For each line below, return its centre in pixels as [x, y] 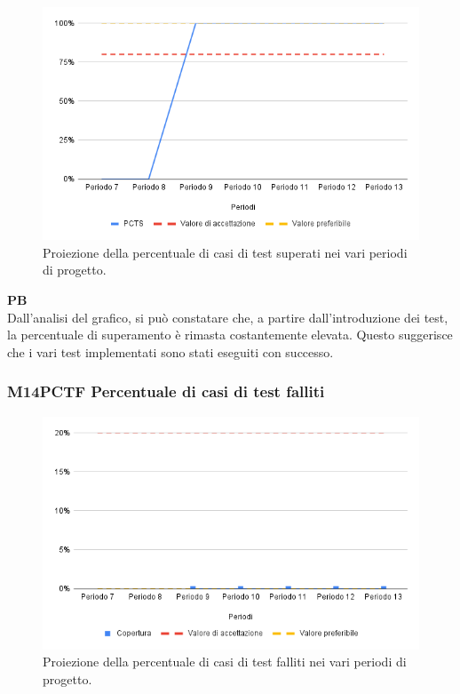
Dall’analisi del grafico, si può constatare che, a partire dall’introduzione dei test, [228, 317]
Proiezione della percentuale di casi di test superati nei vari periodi [225, 252]
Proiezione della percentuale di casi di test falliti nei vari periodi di [225, 662]
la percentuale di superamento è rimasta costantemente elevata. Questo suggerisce [230, 335]
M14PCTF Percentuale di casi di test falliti [166, 391]
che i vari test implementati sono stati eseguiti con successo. [171, 351]
